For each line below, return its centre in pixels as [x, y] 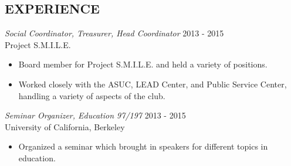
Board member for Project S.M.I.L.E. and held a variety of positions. [143, 64]
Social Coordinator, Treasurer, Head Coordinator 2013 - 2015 [114, 33]
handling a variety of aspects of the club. [92, 95]
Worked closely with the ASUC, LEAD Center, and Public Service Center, [153, 84]
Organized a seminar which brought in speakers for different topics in [143, 146]
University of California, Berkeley [65, 126]
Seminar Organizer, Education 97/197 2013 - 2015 [95, 115]
